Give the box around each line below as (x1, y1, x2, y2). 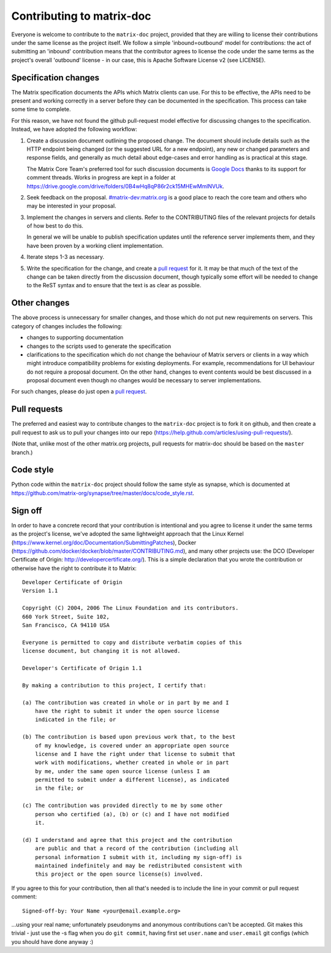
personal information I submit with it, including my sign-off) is (34, 854, 242, 860)
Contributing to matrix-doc (11, 9, 151, 23)
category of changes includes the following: (11, 322, 123, 330)
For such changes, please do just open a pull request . (11, 388, 147, 395)
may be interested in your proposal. (26, 203, 116, 210)
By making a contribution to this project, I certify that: (22, 682, 207, 689)
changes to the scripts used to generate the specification (26, 342, 172, 350)
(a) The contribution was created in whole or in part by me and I (22, 699, 229, 706)
